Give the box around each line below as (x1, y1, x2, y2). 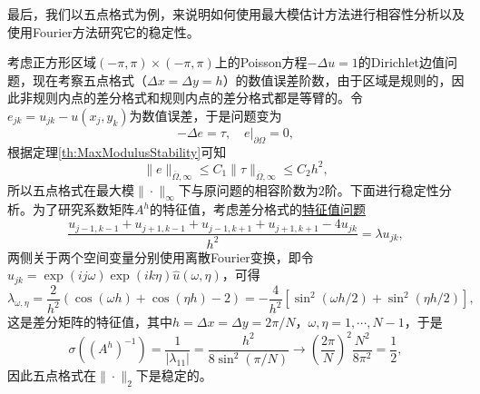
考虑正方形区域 (7, 53, 96, 72)
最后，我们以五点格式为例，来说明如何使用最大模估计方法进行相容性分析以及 (7, 5, 465, 23)
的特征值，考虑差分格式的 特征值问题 (149, 200, 366, 219)
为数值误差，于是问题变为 (129, 105, 282, 124)
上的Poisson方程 (214, 53, 308, 72)
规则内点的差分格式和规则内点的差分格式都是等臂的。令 (32, 88, 363, 107)
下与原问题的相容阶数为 (178, 180, 318, 199)
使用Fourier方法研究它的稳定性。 (7, 22, 200, 41)
